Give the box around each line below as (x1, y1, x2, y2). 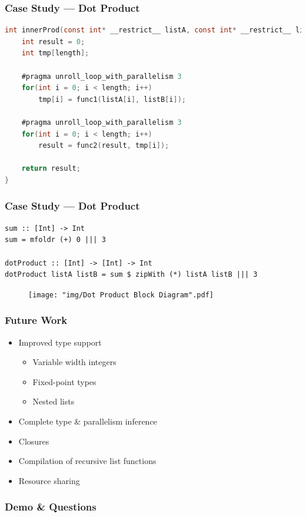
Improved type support (18, 336, 102, 348)
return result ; (21, 164, 81, 173)
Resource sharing (18, 474, 80, 486)
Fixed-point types (32, 375, 97, 387)
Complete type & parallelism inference (18, 415, 157, 427)
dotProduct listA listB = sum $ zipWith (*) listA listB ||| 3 (5, 270, 258, 279)
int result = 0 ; (21, 37, 85, 46)
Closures (18, 435, 49, 447)
